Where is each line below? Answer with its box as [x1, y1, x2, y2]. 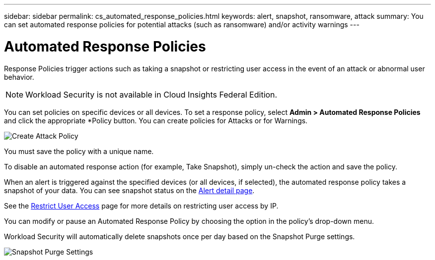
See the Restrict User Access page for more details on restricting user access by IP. [4, 201, 279, 210]
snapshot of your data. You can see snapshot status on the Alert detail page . [4, 186, 255, 195]
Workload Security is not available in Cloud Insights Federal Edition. [25, 89, 278, 100]
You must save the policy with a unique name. [4, 147, 154, 156]
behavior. [4, 72, 34, 81]
